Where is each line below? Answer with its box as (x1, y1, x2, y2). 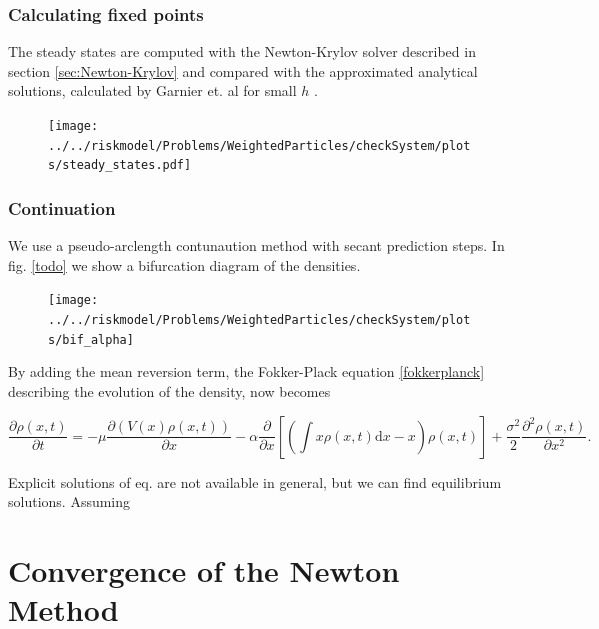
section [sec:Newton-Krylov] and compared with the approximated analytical (8, 60, 478, 81)
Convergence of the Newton (8, 549, 400, 590)
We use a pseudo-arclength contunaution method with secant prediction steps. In (8, 235, 505, 256)
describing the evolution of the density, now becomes (8, 380, 331, 401)
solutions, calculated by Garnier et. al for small (8, 80, 297, 101)
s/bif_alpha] (48, 332, 134, 347)
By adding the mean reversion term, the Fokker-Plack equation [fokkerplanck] (8, 361, 485, 382)
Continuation (8, 195, 116, 220)
